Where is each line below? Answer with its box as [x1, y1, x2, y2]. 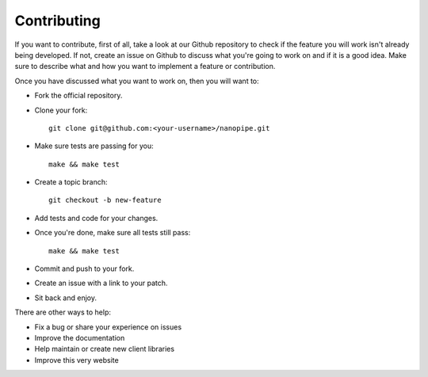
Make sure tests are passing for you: [34, 141, 154, 150]
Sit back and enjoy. [34, 293, 97, 303]
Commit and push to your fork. [34, 264, 135, 273]
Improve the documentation [34, 333, 125, 342]
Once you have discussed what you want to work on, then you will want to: [14, 76, 259, 86]
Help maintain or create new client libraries [34, 345, 174, 354]
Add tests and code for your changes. [34, 213, 159, 223]
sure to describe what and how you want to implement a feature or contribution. [14, 62, 276, 71]
